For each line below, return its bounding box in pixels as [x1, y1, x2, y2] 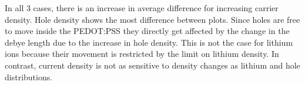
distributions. [5, 70, 53, 83]
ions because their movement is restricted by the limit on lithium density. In [5, 47, 279, 60]
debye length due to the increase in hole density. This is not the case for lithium [5, 36, 293, 48]
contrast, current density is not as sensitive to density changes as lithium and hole [5, 59, 300, 71]
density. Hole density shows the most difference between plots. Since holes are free [5, 13, 300, 25]
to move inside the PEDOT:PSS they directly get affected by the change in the [5, 25, 290, 37]
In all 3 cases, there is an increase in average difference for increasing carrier [5, 2, 279, 13]
